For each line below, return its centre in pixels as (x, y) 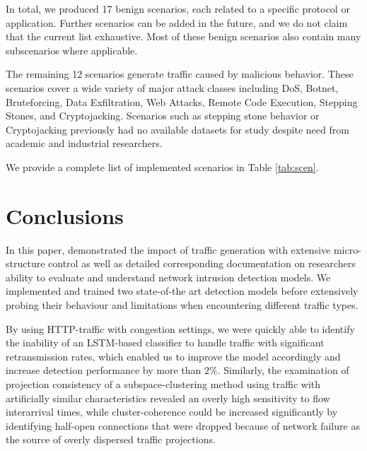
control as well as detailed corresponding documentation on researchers (202, 263)
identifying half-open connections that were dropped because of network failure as (183, 425)
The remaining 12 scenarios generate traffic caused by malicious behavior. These (180, 74)
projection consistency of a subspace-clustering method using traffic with (163, 384)
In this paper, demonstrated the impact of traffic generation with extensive (168, 249)
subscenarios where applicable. (72, 50)
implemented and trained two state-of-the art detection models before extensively (182, 291)
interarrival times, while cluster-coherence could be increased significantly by (172, 412)
